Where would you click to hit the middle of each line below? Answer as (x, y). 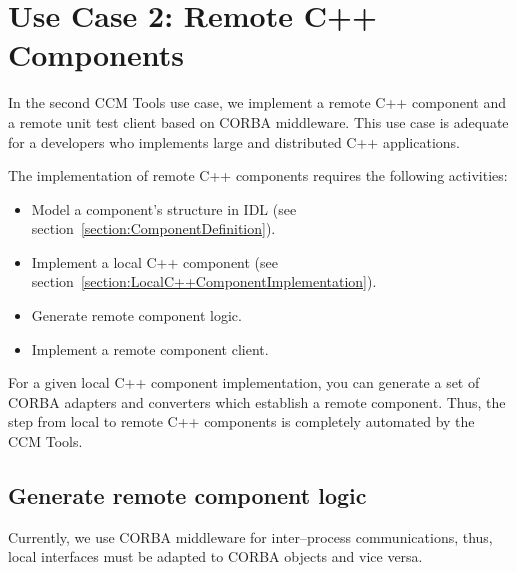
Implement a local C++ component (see (154, 261)
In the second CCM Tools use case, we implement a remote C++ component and (257, 102)
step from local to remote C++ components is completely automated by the (241, 421)
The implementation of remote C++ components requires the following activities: (258, 175)
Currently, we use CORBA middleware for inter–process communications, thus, (250, 536)
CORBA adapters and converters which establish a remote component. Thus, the (257, 401)
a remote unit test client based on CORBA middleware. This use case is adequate (258, 121)
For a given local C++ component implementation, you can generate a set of (244, 382)
